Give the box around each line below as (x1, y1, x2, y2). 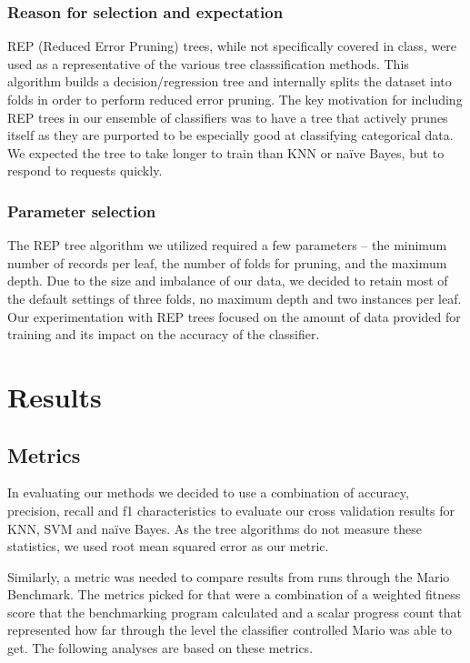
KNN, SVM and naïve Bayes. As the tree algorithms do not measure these (7, 518, 423, 537)
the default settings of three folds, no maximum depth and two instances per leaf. (7, 288, 462, 307)
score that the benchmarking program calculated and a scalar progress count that (7, 602, 462, 621)
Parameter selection (7, 199, 156, 222)
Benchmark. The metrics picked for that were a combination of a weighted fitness (7, 585, 461, 604)
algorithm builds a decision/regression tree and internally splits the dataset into (7, 72, 452, 91)
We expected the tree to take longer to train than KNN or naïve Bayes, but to (7, 143, 445, 162)
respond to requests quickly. (7, 161, 163, 180)
